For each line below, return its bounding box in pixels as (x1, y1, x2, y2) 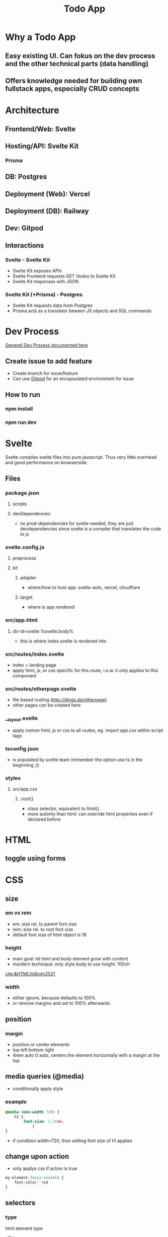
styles (5, 774, 21, 781)
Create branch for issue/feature (12, 370, 78, 377)
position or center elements (12, 1042, 70, 1048)
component (12, 672, 37, 679)
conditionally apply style (12, 1086, 63, 1092)
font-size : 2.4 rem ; (23, 1119, 64, 1124)
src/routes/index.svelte (5, 651, 64, 658)
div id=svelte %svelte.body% (12, 628, 74, 634)
